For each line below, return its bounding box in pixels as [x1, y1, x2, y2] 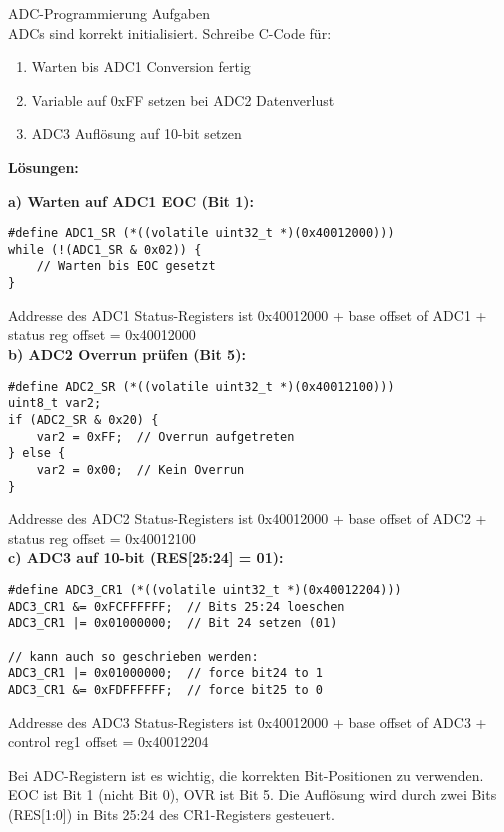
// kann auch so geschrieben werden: [8, 649, 259, 664]
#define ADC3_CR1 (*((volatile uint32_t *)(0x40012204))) [8, 582, 402, 597]
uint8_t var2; [8, 396, 102, 411]
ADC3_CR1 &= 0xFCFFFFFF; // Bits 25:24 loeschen [8, 599, 345, 614]
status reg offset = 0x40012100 [8, 527, 196, 548]
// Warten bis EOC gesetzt [36, 259, 216, 274]
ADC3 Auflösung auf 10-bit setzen [31, 123, 242, 144]
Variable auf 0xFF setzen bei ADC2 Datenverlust [31, 89, 335, 110]
